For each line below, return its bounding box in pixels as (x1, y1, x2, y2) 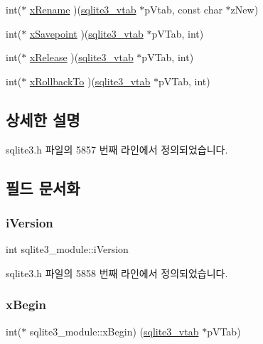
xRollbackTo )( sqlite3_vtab (29, 73, 151, 88)
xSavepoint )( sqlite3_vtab (29, 26, 144, 41)
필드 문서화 (6, 176, 80, 198)
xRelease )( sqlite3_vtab (29, 50, 134, 65)
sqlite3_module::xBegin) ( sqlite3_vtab (29, 323, 199, 338)
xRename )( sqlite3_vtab (29, 2, 136, 16)
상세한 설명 (6, 108, 80, 130)
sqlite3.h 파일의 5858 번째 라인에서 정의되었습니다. (6, 265, 228, 280)
